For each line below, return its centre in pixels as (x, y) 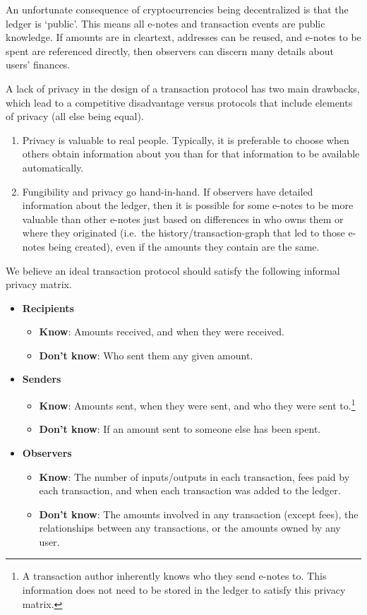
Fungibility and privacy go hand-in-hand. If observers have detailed (168, 191)
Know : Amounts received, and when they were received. (162, 332)
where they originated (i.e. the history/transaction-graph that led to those (183, 233)
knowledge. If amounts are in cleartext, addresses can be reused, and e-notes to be (183, 37)
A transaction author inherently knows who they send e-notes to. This (174, 576)
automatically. (53, 167)
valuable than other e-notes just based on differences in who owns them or (183, 219)
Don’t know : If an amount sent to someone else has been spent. (180, 429)
